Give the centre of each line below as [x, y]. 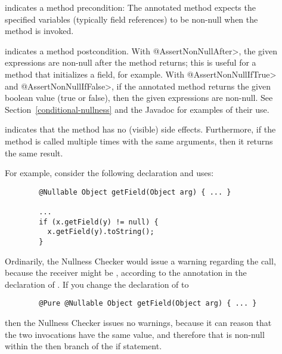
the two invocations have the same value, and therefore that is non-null [135, 334]
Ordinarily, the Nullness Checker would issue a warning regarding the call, [140, 261]
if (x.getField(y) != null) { [99, 222]
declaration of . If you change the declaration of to [97, 284]
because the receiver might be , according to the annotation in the [126, 273]
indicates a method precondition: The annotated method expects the [130, 7]
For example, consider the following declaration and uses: [109, 173]
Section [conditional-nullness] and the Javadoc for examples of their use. [137, 109]
